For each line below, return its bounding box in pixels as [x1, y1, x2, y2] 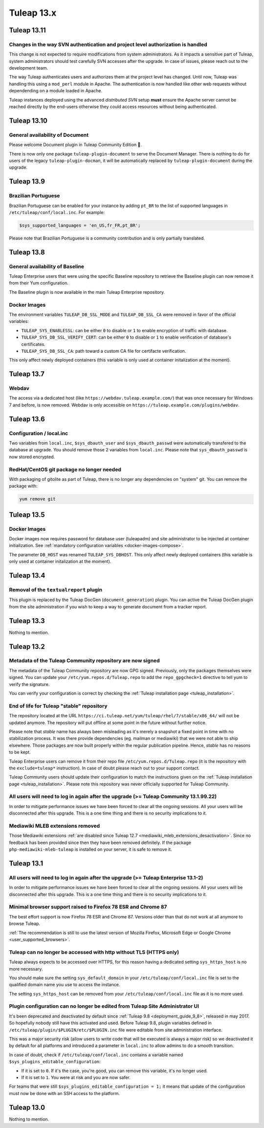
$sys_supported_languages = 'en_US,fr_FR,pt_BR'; [19, 222, 141, 228]
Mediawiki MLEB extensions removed [9, 822, 100, 829]
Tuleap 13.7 [9, 370, 45, 378]
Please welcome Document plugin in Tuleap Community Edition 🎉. [9, 142, 142, 148]
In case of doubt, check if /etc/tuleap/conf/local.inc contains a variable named [9, 1051, 183, 1057]
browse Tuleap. [9, 920, 41, 927]
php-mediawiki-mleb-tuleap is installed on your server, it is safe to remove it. [9, 846, 172, 852]
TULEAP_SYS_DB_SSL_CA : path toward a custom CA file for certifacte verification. [21, 348, 186, 354]
